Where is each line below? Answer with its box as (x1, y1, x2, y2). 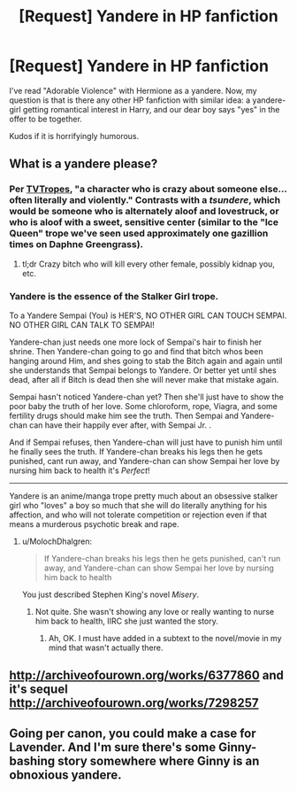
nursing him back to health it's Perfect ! (9, 465, 150, 476)
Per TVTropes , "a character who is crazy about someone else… (9, 183, 287, 196)
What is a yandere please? (9, 157, 158, 172)
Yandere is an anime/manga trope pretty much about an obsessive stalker (9, 490, 278, 501)
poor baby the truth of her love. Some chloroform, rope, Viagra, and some (9, 400, 278, 411)
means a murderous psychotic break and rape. (9, 518, 179, 529)
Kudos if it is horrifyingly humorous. (9, 130, 140, 141)
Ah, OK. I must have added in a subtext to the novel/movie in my (48, 632, 282, 643)
